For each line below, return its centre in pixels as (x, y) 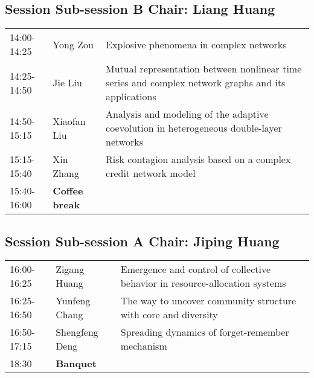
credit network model (151, 173)
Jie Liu (67, 83)
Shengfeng (77, 332)
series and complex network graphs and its (196, 83)
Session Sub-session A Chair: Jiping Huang (142, 241)
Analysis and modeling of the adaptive (187, 114)
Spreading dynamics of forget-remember (205, 332)
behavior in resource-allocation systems (203, 283)
